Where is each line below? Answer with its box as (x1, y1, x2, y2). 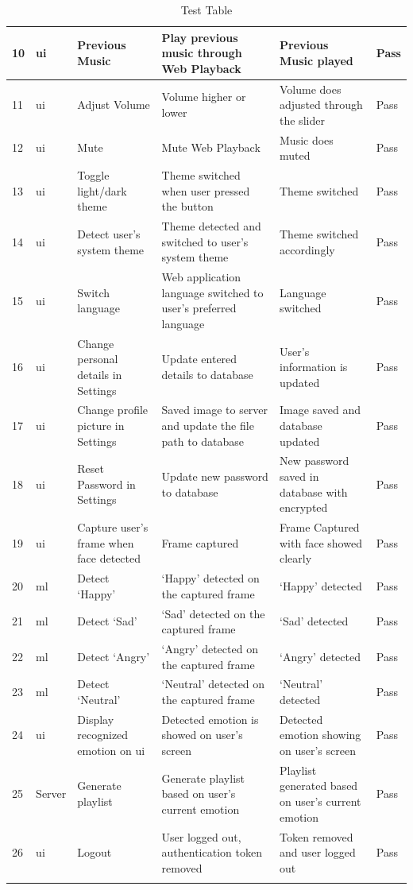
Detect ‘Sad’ (77, 613, 137, 629)
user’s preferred (161, 300, 237, 316)
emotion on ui (77, 742, 145, 759)
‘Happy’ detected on (161, 570, 260, 586)
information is (280, 358, 348, 375)
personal (77, 350, 118, 367)
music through (161, 44, 242, 61)
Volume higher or (161, 88, 246, 105)
